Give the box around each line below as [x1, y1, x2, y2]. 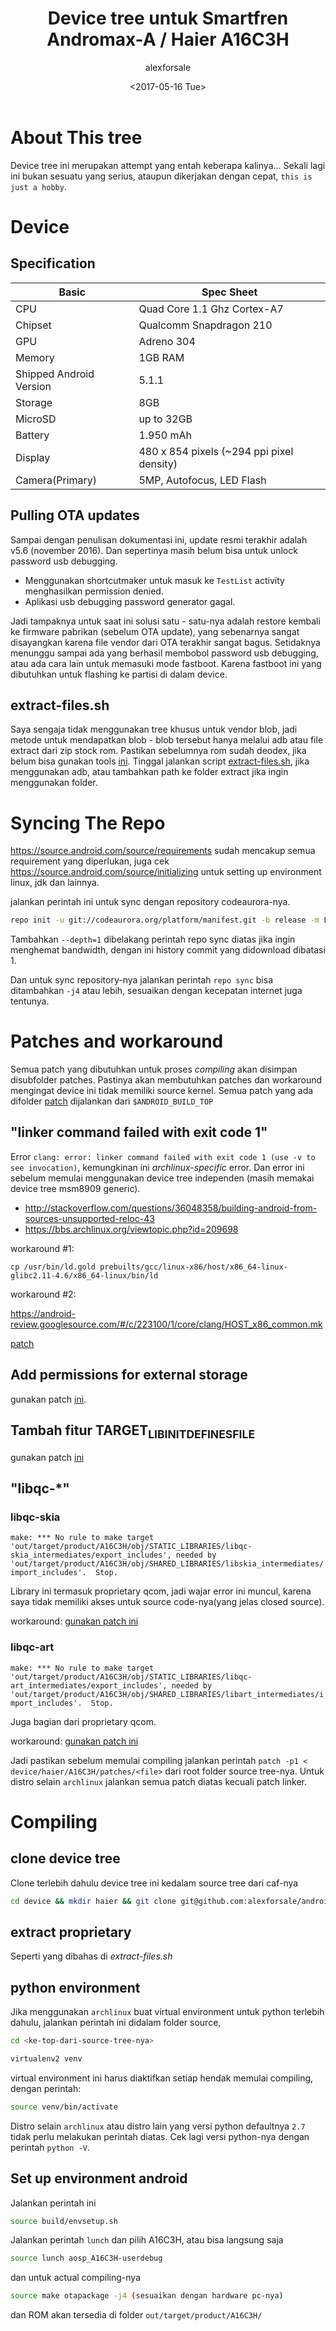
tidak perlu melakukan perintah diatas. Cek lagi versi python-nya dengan [10, 2130, 310, 2142]
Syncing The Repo [10, 812, 166, 834]
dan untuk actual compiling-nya [10, 2272, 142, 2284]
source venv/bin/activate [10, 2102, 118, 2112]
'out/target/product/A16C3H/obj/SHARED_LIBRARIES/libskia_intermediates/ [10, 1559, 325, 1569]
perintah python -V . [10, 2141, 91, 2153]
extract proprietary [10, 1923, 132, 1941]
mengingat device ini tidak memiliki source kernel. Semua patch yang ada [10, 1085, 314, 1097]
